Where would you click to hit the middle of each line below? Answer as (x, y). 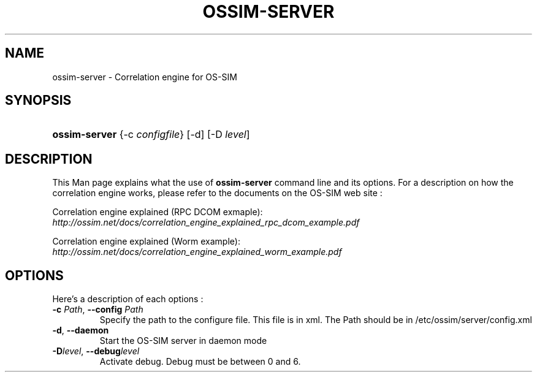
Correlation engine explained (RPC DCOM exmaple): (158, 212)
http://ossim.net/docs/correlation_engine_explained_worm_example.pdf (197, 252)
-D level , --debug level (96, 351)
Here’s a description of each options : (128, 299)
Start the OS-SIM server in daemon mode (183, 341)
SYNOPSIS (38, 101)
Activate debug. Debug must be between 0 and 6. (200, 362)
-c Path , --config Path (98, 310)
